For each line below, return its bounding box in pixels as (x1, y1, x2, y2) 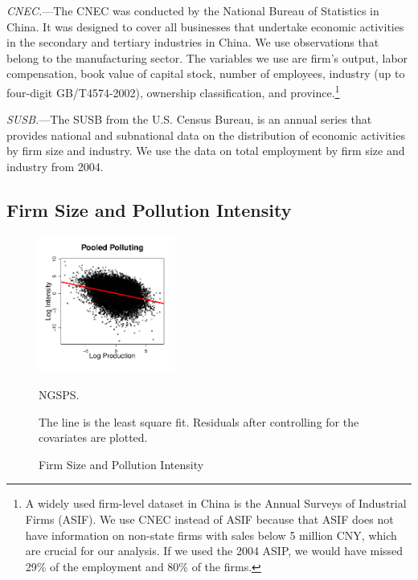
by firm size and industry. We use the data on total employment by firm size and (6, 142, 405, 159)
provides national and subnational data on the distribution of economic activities (6, 126, 405, 143)
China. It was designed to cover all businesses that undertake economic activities (6, 18, 404, 35)
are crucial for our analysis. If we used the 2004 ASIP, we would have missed (25, 542, 404, 559)
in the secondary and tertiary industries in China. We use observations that (6, 34, 379, 51)
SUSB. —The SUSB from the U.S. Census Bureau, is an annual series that (6, 111, 372, 128)
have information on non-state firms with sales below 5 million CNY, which (25, 526, 397, 543)
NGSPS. (39, 386, 80, 402)
